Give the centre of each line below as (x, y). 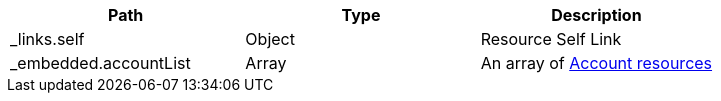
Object (270, 39)
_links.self (47, 39)
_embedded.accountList (100, 63)
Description (596, 15)
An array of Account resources (596, 63)
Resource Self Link (551, 39)
